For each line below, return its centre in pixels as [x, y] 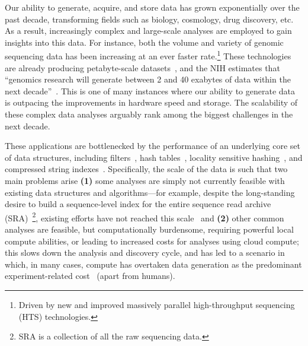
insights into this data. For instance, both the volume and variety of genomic [144, 42]
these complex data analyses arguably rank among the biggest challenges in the [149, 114]
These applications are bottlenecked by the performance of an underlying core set [153, 146]
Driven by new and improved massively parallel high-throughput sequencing [157, 304]
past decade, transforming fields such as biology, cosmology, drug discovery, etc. [149, 19]
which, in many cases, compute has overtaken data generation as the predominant [153, 264]
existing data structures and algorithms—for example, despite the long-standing [150, 192]
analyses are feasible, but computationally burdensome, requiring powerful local [149, 229]
